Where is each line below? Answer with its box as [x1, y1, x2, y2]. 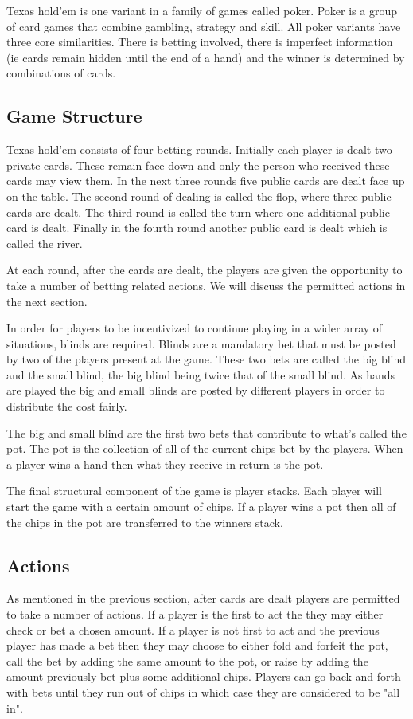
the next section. [6, 293, 88, 309]
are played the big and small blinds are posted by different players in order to [6, 382, 385, 399]
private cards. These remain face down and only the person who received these [6, 156, 390, 173]
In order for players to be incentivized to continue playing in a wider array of [6, 320, 383, 336]
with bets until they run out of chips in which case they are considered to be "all [6, 684, 400, 700]
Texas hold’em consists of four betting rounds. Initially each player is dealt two [6, 141, 392, 158]
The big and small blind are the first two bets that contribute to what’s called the [6, 424, 407, 441]
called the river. [6, 234, 83, 251]
